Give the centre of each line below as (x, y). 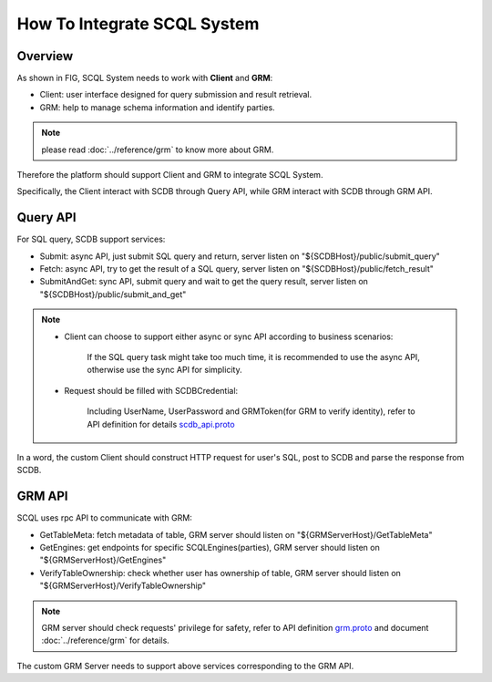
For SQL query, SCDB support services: (91, 239)
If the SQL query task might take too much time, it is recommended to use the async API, (254, 357)
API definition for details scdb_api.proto (161, 424)
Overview (45, 56)
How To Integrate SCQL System (138, 24)
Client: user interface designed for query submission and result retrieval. (176, 95)
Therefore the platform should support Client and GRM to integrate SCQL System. (170, 175)
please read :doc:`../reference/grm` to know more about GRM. (158, 150)
